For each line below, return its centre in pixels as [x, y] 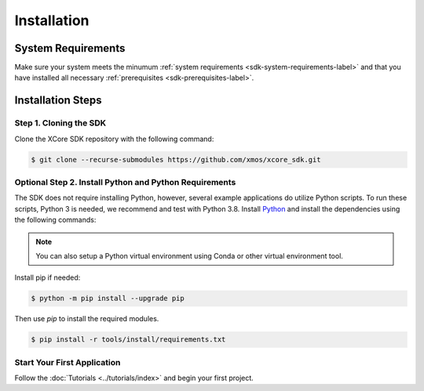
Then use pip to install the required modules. [87, 319]
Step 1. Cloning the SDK [60, 123]
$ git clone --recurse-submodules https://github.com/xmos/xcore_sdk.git [176, 159]
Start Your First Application [68, 362]
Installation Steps [58, 101]
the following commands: [55, 220]
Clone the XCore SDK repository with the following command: [114, 139]
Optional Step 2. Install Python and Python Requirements [125, 182]
